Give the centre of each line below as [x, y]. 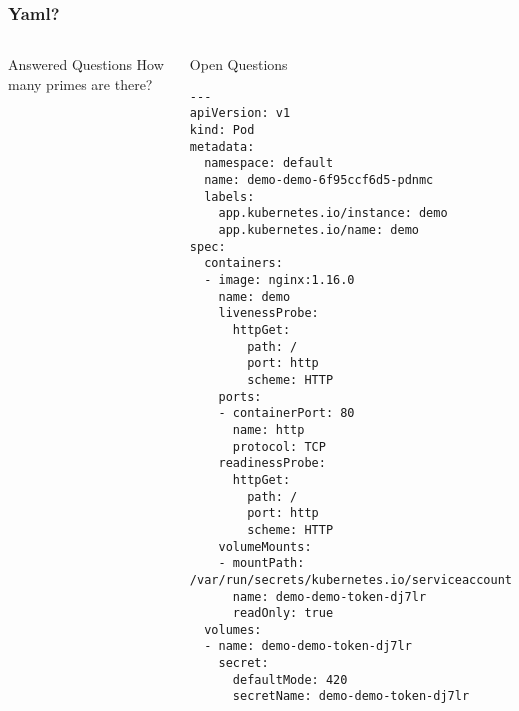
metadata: [222, 146]
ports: [240, 396]
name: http [268, 429]
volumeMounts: [265, 546]
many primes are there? [80, 83]
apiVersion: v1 [240, 113]
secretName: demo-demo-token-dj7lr [351, 696]
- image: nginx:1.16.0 [279, 280]
